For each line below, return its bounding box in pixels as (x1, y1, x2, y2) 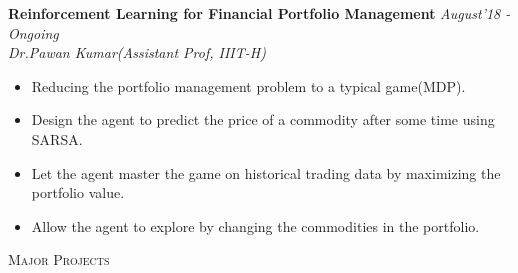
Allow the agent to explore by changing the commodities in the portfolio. (31, 215, 480, 236)
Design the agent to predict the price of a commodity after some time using (31, 109, 495, 130)
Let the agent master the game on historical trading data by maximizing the (31, 162, 501, 183)
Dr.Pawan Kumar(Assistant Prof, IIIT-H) (8, 42, 266, 63)
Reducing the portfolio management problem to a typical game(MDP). (31, 75, 466, 96)
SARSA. (31, 128, 83, 149)
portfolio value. (31, 182, 125, 203)
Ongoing (8, 22, 59, 43)
